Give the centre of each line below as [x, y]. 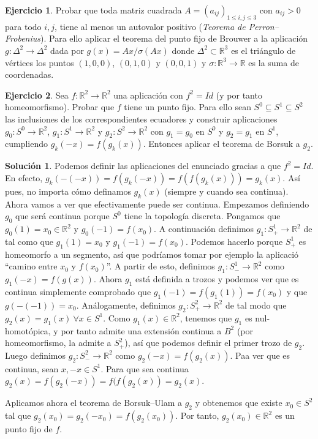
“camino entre [31, 266]
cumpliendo [27, 144]
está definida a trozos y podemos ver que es [217, 279]
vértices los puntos [40, 62]
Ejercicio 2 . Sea [37, 95]
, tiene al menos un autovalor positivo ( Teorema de [150, 26]
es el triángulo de [263, 50]
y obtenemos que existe [239, 403]
